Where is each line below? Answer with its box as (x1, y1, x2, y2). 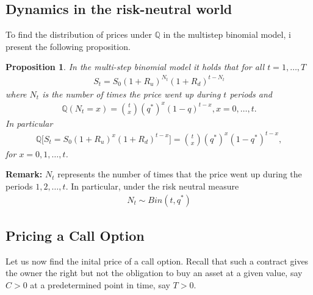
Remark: (5, 168, 43, 180)
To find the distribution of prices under (5, 28, 152, 41)
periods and (229, 87, 272, 100)
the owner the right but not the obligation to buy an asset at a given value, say (5, 266, 303, 279)
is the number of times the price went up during (42, 87, 221, 100)
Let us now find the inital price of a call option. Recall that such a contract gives (5, 254, 309, 267)
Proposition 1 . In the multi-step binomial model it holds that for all (5, 60, 265, 73)
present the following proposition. (5, 40, 131, 52)
